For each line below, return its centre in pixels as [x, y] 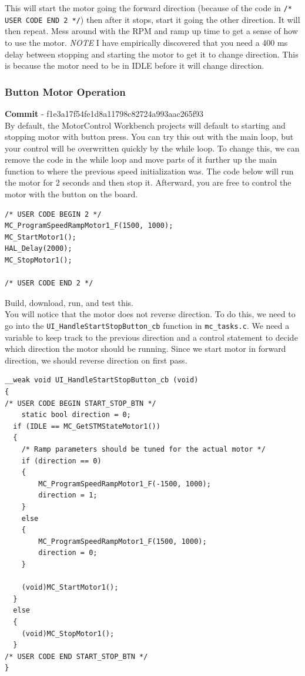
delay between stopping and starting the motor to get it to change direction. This [152, 54]
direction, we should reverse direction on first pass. [96, 360]
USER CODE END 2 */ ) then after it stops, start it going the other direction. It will [152, 19]
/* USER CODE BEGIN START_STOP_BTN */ [81, 403]
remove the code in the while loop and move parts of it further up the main [141, 159]
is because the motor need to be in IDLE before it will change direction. [135, 65]
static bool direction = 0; [76, 415]
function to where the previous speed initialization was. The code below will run [149, 171]
